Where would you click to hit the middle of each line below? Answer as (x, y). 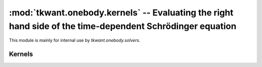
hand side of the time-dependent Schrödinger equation (123, 26)
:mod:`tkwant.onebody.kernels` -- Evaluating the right (121, 13)
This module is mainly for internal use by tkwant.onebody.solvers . (75, 40)
